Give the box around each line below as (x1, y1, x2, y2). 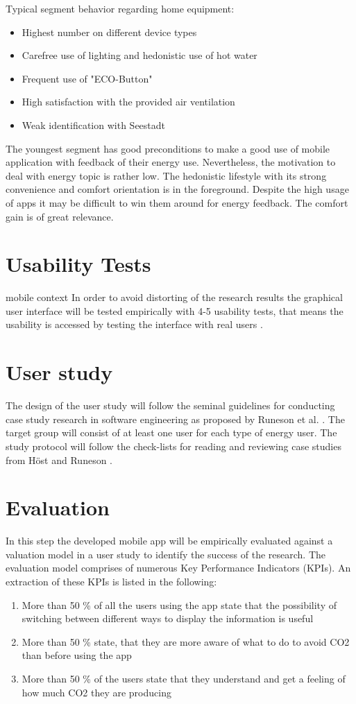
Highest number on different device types (22, 24, 197, 39)
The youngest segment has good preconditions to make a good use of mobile (6, 141, 330, 155)
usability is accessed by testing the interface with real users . (6, 317, 263, 332)
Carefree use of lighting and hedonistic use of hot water (22, 48, 257, 62)
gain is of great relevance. (6, 209, 114, 223)
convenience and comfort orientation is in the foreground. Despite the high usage (6, 182, 349, 196)
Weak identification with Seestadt (22, 117, 166, 132)
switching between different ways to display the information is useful (22, 611, 314, 626)
